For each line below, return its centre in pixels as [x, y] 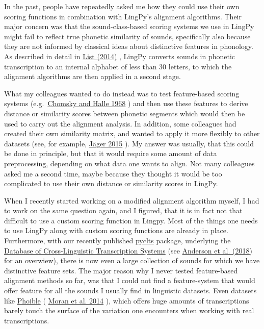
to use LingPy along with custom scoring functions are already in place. [116, 230]
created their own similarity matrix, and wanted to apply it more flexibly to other [132, 133]
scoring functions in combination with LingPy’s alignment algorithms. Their [123, 16]
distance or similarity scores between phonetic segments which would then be [125, 113]
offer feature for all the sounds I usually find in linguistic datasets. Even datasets [130, 290]
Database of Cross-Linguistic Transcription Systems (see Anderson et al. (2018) [128, 250]
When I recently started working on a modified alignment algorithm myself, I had [132, 200]
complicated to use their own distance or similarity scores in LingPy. [111, 183]
